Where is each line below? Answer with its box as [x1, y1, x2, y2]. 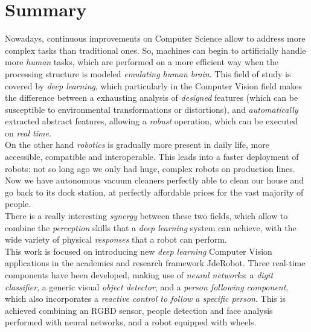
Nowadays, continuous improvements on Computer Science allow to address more [5, 32, 306, 45]
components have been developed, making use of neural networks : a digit [5, 269, 274, 281]
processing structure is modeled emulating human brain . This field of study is [5, 67, 291, 80]
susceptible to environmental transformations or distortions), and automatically [5, 103, 298, 115]
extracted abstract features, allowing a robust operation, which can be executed [5, 115, 298, 127]
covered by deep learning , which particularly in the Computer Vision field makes [5, 79, 303, 92]
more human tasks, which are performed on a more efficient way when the [5, 56, 278, 68]
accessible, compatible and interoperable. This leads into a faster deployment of [5, 150, 299, 163]
